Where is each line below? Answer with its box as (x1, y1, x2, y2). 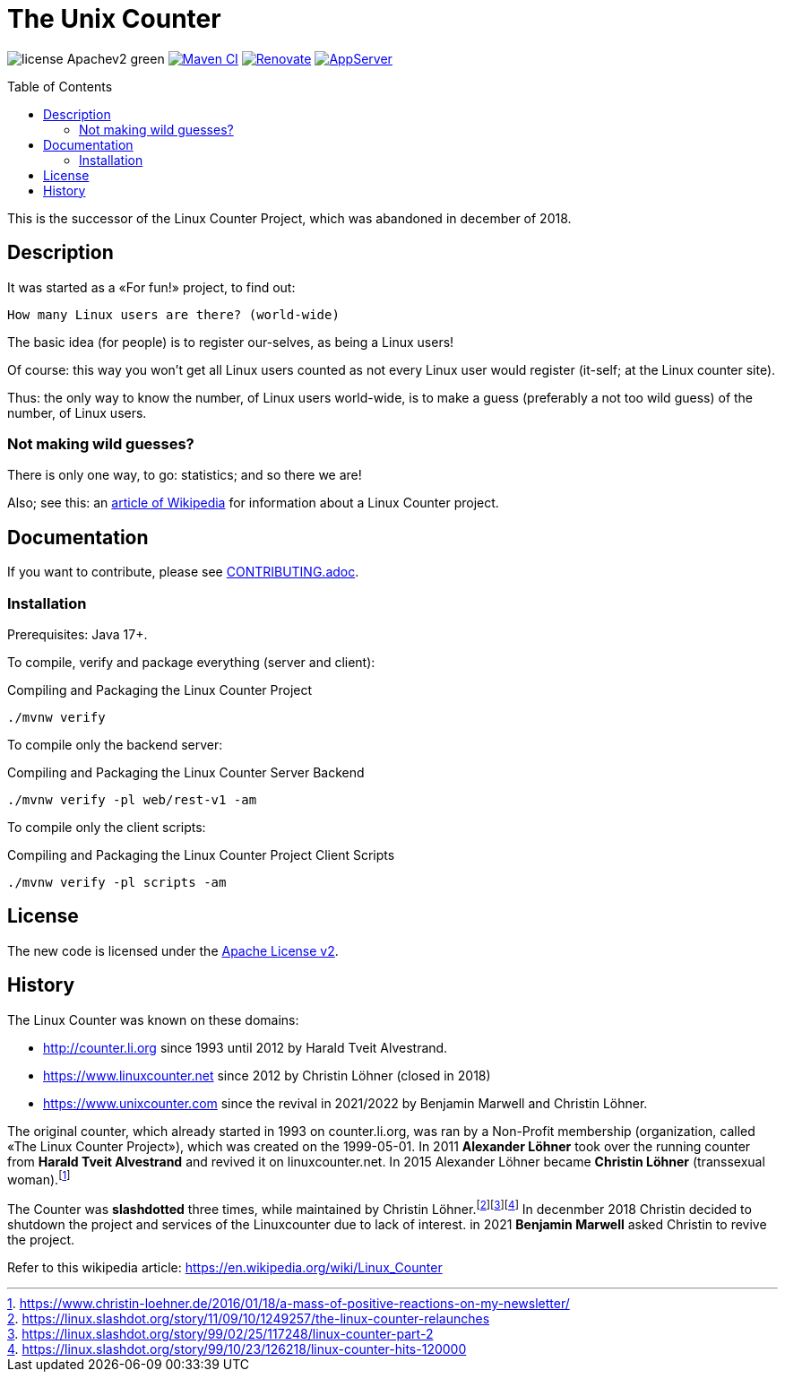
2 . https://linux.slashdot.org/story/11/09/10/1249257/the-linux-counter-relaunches (7, 1310, 490, 1326)
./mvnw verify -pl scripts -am (7, 874, 227, 889)
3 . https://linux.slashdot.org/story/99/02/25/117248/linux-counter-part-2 (7, 1325, 434, 1341)
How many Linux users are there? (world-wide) (7, 307, 340, 322)
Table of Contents (7, 78, 113, 94)
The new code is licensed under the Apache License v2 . (7, 942, 339, 958)
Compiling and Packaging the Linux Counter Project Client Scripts (7, 846, 395, 863)
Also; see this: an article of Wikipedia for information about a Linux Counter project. (7, 495, 499, 511)
